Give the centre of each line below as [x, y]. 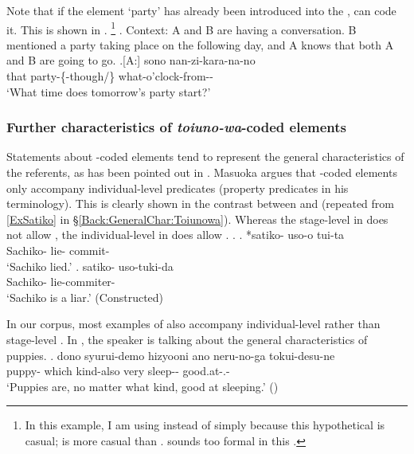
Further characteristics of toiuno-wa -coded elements [176, 127]
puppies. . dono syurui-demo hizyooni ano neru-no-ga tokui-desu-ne [171, 355]
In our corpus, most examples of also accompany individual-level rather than [193, 324]
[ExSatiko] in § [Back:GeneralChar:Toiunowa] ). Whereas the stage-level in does [197, 219]
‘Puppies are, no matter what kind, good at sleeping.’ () [143, 386]
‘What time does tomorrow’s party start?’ [109, 91]
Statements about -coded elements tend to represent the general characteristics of [205, 157]
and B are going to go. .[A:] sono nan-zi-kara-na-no [131, 60]
